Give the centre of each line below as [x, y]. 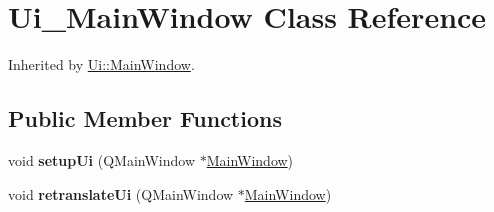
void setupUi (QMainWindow [102, 159]
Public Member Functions [145, 118]
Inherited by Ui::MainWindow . [101, 64]
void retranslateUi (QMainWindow [121, 193]
